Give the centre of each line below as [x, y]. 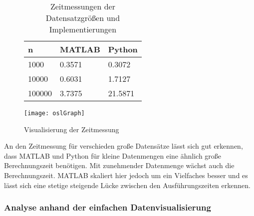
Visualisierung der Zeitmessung [72, 129]
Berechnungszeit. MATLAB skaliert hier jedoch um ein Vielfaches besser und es [126, 175]
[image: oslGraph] [54, 113]
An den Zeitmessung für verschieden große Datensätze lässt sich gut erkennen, [124, 146]
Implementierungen [83, 29]
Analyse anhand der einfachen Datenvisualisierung [108, 207]
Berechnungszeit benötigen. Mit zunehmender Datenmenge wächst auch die [119, 165]
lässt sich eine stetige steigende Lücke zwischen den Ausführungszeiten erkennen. [127, 185]
